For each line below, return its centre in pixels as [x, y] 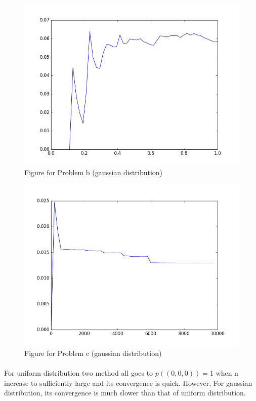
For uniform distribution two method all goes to [79, 373]
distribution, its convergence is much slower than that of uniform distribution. [125, 393]
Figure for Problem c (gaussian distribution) [93, 353]
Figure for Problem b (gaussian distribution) [94, 172]
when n [227, 373]
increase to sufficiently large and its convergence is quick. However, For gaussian [128, 383]
